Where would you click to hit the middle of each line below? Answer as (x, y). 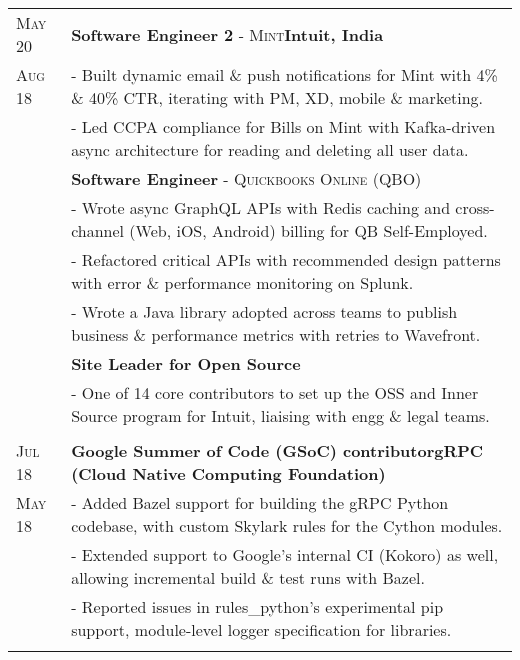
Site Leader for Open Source (186, 363)
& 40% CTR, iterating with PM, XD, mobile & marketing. (277, 97)
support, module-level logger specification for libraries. (261, 629)
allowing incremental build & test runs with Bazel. (248, 577)
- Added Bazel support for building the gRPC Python (260, 502)
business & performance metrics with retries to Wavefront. (276, 334)
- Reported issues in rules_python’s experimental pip (257, 606)
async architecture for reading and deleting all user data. (270, 149)
